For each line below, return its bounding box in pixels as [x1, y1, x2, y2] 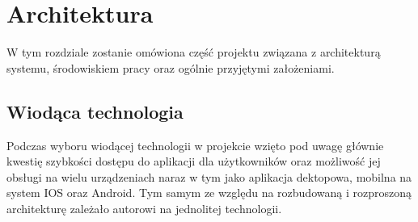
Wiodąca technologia [6, 98, 184, 124]
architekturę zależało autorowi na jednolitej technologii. [6, 199, 282, 216]
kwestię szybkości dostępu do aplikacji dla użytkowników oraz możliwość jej [6, 153, 381, 170]
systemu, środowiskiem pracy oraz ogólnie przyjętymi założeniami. [6, 59, 335, 76]
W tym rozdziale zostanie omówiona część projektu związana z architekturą [6, 44, 381, 61]
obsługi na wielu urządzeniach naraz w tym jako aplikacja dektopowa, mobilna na [6, 168, 412, 185]
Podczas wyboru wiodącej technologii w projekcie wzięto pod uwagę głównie [6, 136, 384, 153]
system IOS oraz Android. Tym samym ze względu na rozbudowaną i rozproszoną [6, 184, 412, 201]
